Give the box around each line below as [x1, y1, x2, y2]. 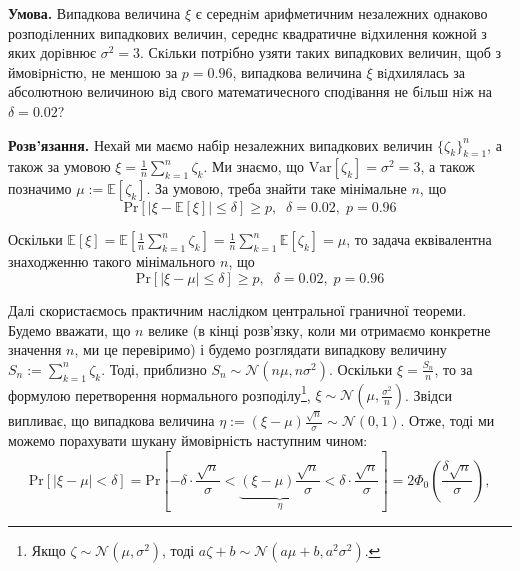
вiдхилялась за [377, 61, 466, 82]
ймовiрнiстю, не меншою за [8, 61, 178, 82]
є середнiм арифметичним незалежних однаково [195, 3, 488, 23]
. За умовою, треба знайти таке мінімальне [146, 178, 407, 199]
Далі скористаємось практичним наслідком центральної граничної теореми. [8, 299, 467, 320]
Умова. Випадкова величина [8, 3, 181, 23]
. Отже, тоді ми [400, 410, 495, 431]
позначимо [8, 178, 72, 199]
